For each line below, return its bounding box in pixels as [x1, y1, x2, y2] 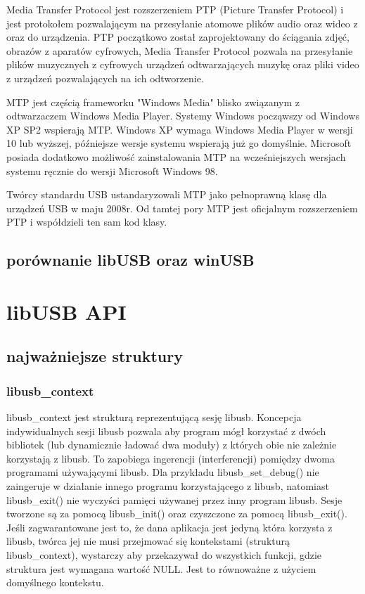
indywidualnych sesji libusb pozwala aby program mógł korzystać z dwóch [6, 423, 326, 438]
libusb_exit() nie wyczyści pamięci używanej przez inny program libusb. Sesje [6, 492, 342, 507]
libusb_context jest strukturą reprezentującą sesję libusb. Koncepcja [6, 410, 302, 425]
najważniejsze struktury [6, 345, 183, 367]
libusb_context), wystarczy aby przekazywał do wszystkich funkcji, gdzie [6, 548, 322, 562]
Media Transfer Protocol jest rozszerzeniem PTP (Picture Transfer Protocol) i [6, 2, 344, 16]
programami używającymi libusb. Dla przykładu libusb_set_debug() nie [6, 465, 319, 479]
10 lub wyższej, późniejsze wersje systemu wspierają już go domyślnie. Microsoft [6, 136, 352, 150]
